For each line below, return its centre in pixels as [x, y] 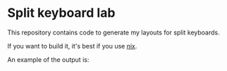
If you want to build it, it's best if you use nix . [72, 46]
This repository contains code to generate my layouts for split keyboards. [114, 32]
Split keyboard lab [61, 13]
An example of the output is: [48, 59]
